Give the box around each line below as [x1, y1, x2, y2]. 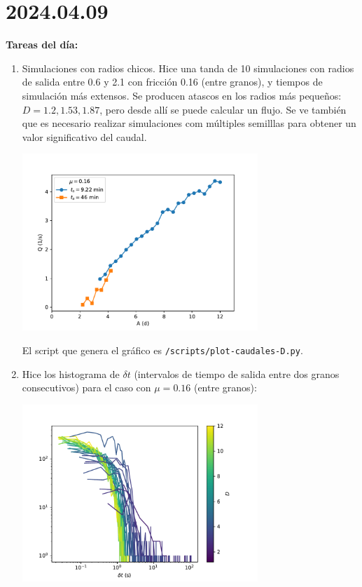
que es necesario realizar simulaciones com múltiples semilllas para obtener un [22, 116, 356, 130]
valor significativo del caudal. [22, 129, 147, 144]
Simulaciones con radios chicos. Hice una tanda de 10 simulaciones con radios [22, 60, 354, 75]
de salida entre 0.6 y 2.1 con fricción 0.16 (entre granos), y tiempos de [22, 74, 323, 89]
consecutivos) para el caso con [22, 380, 151, 395]
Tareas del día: [6, 37, 78, 52]
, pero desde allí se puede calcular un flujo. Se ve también [99, 102, 347, 116]
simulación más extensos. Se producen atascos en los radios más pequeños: [22, 88, 342, 102]
